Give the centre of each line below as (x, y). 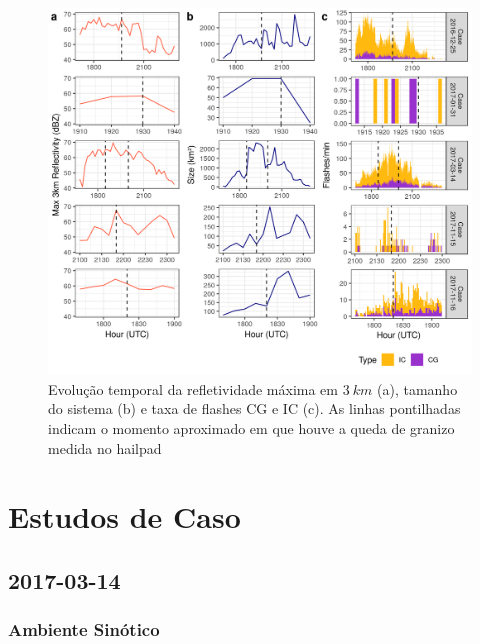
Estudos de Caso (124, 516)
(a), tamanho (417, 388)
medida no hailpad (105, 447)
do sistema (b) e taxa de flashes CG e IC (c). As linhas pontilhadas (254, 408)
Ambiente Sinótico (84, 629)
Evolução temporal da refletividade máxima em (193, 388)
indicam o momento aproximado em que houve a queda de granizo (251, 428)
